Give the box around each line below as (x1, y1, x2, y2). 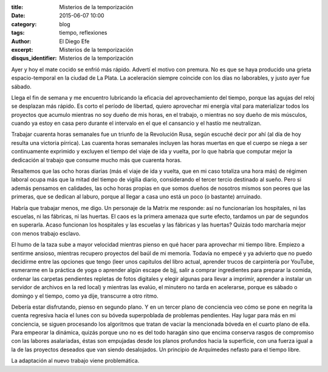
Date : (11, 12, 26, 19)
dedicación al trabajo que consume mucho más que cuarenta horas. (11, 156, 182, 164)
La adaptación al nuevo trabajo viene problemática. (11, 357, 140, 365)
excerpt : (11, 46, 33, 53)
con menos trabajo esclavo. (11, 230, 81, 237)
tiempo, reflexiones (59, 29, 108, 37)
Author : (11, 37, 32, 45)
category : (11, 20, 37, 27)
